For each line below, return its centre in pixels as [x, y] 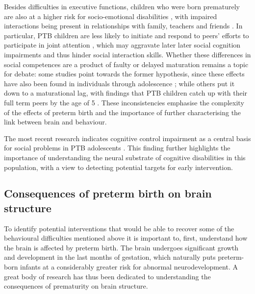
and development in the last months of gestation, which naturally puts [110, 257]
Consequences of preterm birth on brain [108, 193]
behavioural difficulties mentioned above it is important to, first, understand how [126, 238]
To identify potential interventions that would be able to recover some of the [119, 228]
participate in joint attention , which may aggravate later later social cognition [122, 45]
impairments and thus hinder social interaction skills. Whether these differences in [127, 54]
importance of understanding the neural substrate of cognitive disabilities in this [125, 157]
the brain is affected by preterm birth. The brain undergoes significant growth [121, 247]
